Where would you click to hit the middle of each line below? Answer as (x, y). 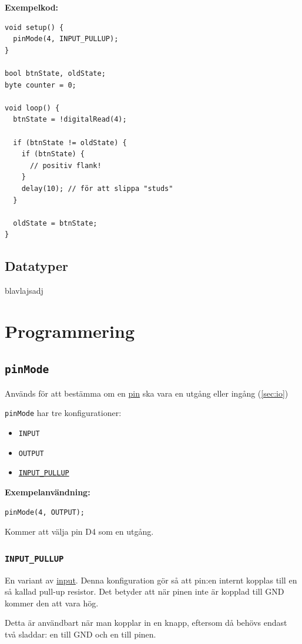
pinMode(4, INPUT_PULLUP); (66, 39)
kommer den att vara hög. (52, 603)
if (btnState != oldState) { (70, 142)
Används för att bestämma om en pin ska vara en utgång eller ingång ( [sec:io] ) (147, 393)
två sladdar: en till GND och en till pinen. (80, 634)
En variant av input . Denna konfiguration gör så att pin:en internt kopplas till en (151, 580)
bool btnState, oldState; (55, 73)
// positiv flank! (66, 165)
